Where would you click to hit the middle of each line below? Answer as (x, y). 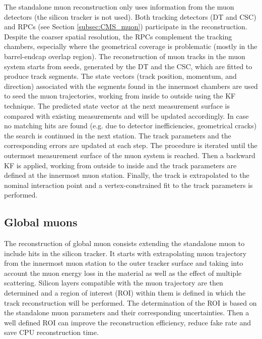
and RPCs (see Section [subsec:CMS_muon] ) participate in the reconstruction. (126, 27)
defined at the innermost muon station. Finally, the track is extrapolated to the (127, 175)
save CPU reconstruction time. (51, 332)
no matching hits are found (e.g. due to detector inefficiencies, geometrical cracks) (130, 126)
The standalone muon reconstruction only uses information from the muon (119, 7)
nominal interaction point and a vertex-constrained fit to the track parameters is (128, 185)
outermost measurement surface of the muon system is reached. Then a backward (130, 155)
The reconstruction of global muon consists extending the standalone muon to (124, 243)
